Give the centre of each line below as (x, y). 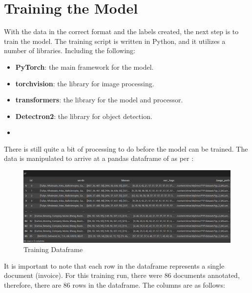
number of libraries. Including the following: (70, 50)
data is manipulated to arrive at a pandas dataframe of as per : (99, 158)
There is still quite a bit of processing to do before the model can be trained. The (126, 148)
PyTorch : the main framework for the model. (84, 67)
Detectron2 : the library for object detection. (84, 116)
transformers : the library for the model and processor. (99, 100)
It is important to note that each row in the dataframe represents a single (114, 265)
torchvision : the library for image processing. (85, 83)
